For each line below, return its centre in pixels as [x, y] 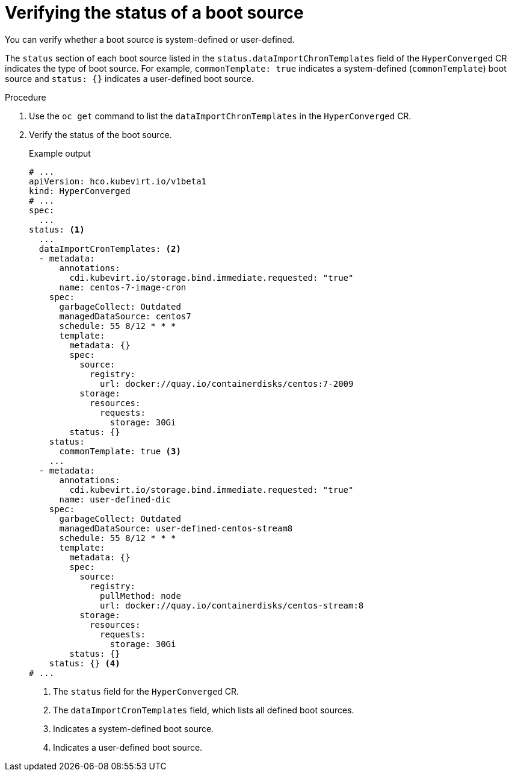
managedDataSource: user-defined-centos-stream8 [176, 528]
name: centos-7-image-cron [123, 287]
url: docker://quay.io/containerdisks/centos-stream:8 [232, 605]
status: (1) [57, 229]
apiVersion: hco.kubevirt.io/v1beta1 [118, 181]
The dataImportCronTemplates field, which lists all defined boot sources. [204, 710]
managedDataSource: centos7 [125, 316]
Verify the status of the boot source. [100, 134]
